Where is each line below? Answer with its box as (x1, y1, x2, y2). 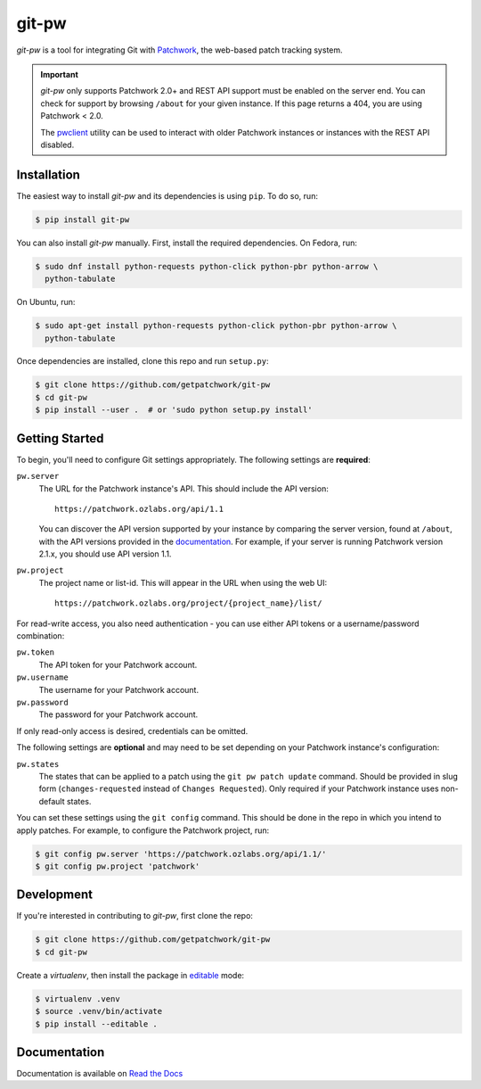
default (38, 796, 66, 806)
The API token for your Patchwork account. (38, 659, 198, 670)
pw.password (16, 697, 69, 707)
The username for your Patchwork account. (38, 684, 200, 695)
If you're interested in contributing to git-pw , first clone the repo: (16, 911, 254, 921)
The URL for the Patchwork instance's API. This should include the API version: (38, 483, 329, 494)
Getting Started (16, 431, 104, 446)
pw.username (16, 672, 69, 682)
